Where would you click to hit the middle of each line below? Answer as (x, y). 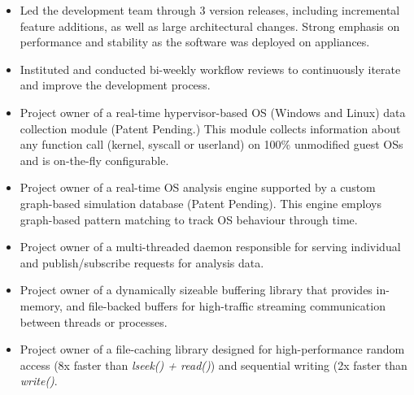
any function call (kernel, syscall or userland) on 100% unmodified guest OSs (211, 144)
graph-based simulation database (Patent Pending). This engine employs (200, 203)
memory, (41, 305)
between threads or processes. (94, 321)
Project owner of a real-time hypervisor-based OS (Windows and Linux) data (213, 112)
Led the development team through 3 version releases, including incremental (210, 10)
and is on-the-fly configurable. (94, 160)
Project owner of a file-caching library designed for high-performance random (212, 349)
